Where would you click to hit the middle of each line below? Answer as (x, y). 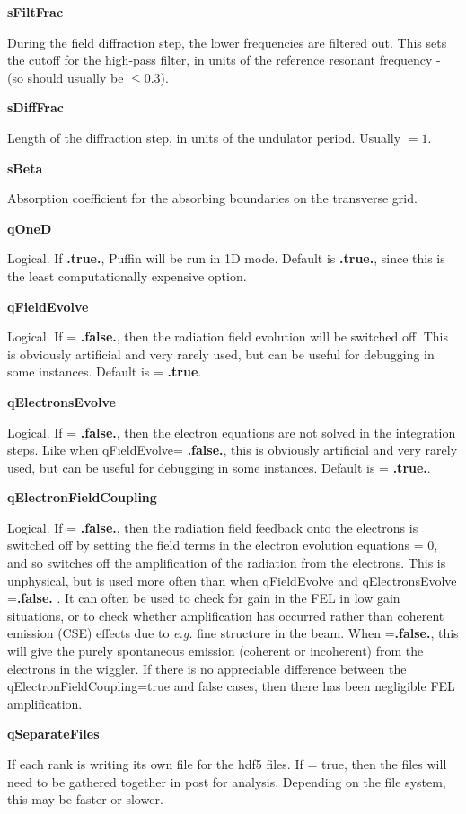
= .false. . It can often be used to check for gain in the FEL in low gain (204, 598)
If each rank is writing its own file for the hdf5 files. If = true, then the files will (227, 764)
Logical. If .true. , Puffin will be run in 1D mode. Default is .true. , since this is (226, 258)
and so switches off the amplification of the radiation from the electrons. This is (227, 563)
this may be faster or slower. (85, 799)
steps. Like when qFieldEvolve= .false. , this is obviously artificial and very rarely (233, 450)
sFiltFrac (35, 12)
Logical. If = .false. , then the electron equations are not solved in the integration (232, 432)
